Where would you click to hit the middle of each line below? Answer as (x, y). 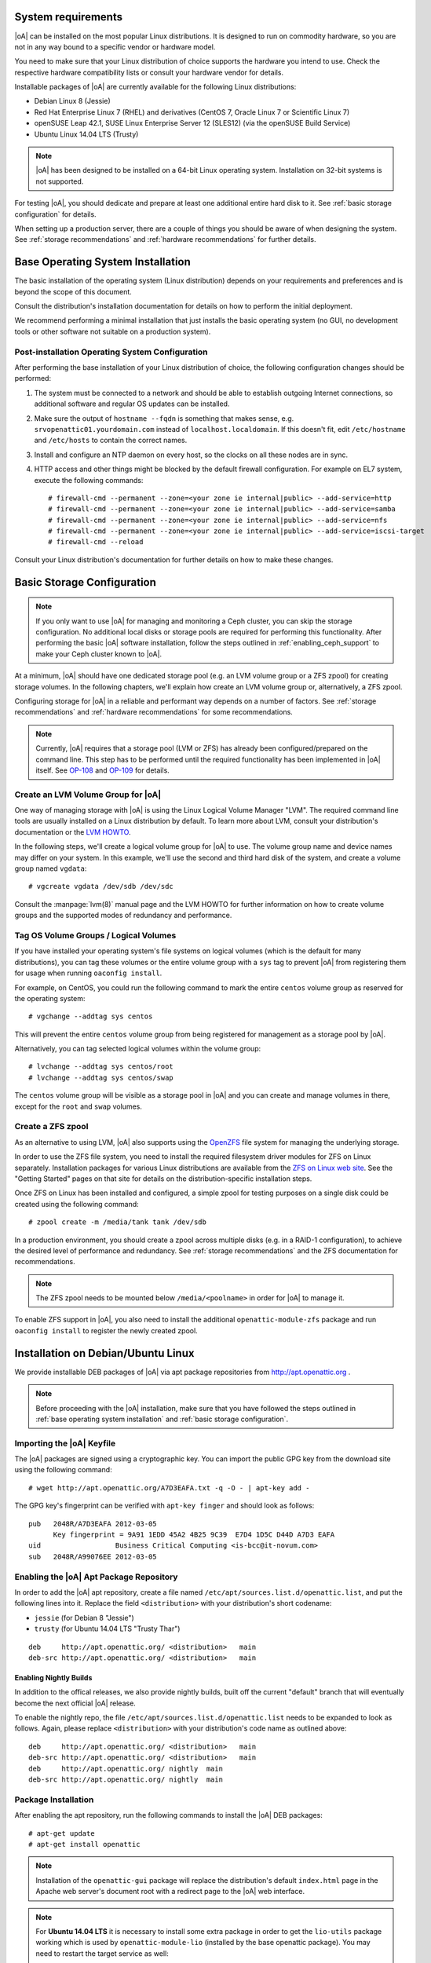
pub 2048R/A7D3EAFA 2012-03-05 (93, 1524)
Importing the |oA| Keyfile (65, 1443)
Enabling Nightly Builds (53, 1677)
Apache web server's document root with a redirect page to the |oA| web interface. (170, 1892)
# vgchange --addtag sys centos (91, 1016)
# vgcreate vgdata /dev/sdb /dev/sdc (101, 886)
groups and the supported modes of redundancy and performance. (123, 916)
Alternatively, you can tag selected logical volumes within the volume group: (138, 1049)
